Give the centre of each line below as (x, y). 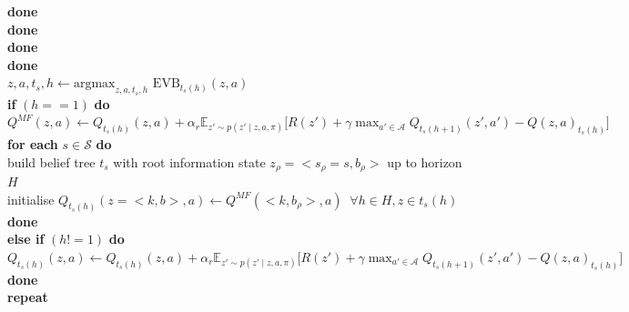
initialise (31, 199)
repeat (28, 297)
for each (33, 144)
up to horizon (425, 161)
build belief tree (51, 161)
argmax (94, 84)
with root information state (189, 161)
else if (26, 239)
